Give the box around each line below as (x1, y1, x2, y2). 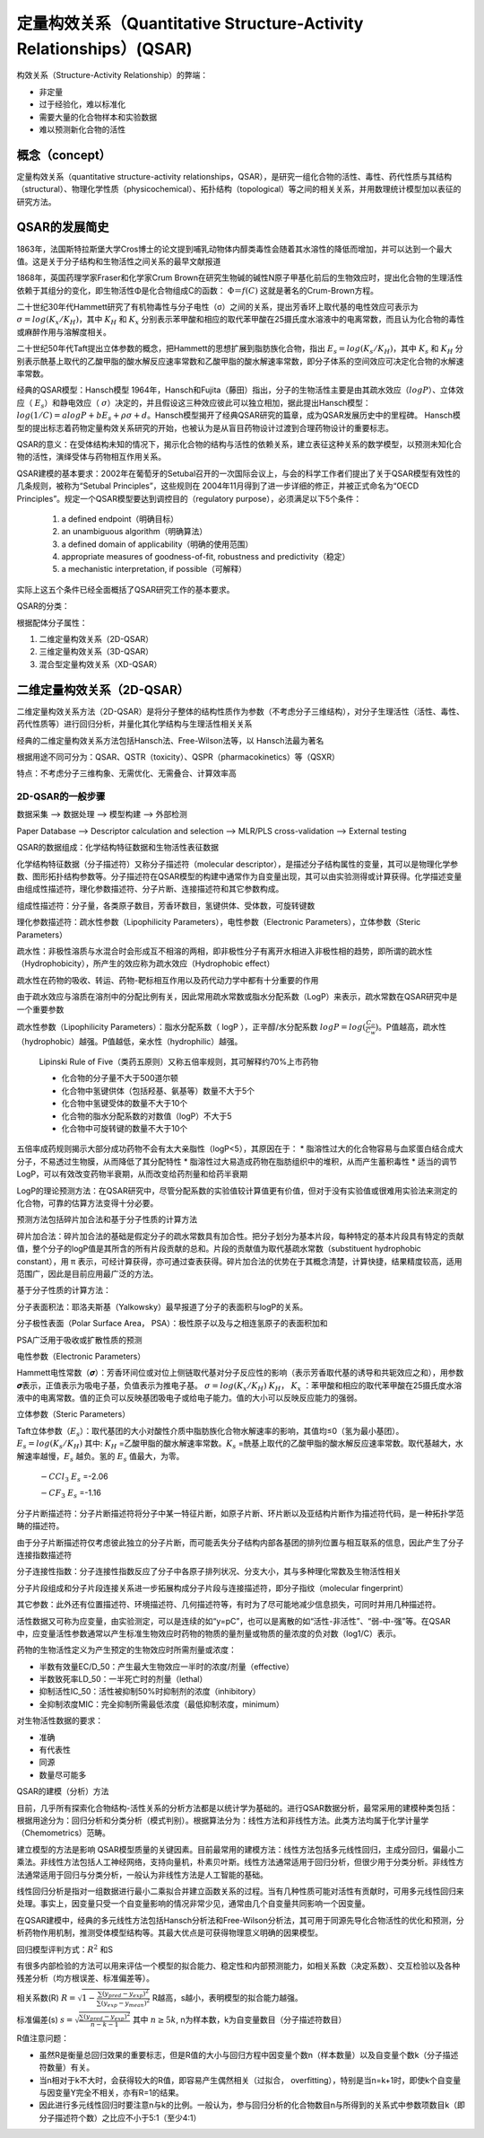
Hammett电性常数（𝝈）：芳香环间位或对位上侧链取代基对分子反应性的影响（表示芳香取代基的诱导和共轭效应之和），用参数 (16, 1368, 464, 1378)
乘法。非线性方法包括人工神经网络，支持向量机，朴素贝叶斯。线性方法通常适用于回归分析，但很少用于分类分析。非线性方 (16, 1857, 464, 1868)
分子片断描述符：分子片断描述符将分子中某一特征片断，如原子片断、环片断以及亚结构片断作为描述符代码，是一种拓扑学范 (16, 1508, 464, 1518)
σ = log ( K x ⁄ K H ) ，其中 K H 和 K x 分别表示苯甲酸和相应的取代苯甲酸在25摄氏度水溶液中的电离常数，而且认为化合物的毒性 (16, 314, 465, 327)
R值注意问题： (16, 2033, 70, 2044)
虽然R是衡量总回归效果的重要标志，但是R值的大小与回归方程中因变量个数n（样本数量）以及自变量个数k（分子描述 (39, 2049, 459, 2060)
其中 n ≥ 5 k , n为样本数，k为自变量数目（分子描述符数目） (132, 2014, 347, 2025)
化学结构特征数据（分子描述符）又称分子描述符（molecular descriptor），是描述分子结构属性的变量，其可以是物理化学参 (16, 858, 459, 869)
